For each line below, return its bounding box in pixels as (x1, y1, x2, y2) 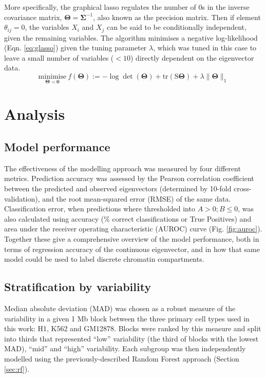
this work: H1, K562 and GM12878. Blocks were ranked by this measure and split (4, 323, 261, 334)
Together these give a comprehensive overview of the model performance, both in (4, 233, 259, 244)
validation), (4, 193, 40, 204)
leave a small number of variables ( (4, 52, 114, 63)
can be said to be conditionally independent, (106, 22, 246, 32)
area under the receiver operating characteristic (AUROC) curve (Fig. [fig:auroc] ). (4, 223, 262, 234)
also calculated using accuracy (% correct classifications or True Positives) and (4, 213, 252, 224)
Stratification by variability (4, 279, 151, 295)
